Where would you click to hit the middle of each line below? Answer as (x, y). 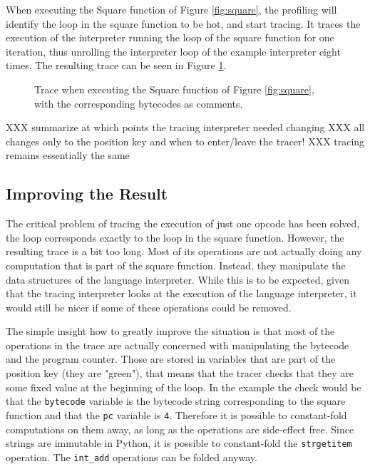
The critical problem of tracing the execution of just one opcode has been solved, (183, 223)
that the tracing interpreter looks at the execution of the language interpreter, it (181, 293)
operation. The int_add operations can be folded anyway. (132, 457)
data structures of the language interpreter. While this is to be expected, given (178, 279)
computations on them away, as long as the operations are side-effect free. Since (180, 429)
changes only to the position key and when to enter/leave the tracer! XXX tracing (185, 141)
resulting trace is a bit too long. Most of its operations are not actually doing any (184, 251)
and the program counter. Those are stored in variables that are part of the (171, 359)
